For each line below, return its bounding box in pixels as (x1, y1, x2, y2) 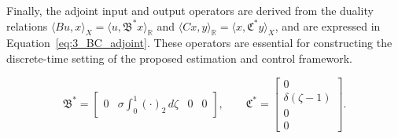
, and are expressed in (275, 17, 381, 34)
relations (6, 17, 48, 34)
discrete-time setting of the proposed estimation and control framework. (6, 49, 352, 66)
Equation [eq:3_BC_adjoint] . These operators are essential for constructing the (6, 34, 392, 51)
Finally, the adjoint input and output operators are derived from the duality (6, 2, 374, 18)
